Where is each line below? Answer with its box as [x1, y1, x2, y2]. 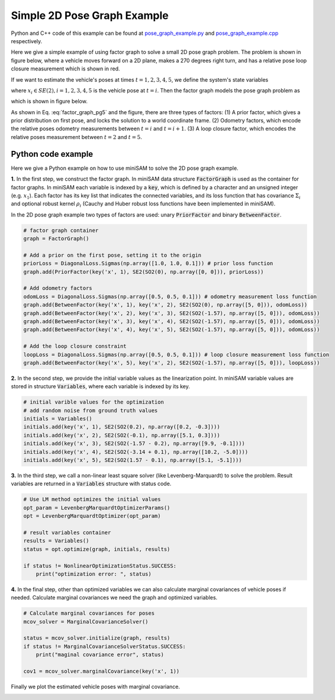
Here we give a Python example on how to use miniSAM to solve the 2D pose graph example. [11, 164, 239, 172]
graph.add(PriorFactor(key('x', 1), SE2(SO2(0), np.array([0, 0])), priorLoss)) [23, 268, 264, 275]
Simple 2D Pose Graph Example [11, 9, 169, 22]
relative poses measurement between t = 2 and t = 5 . [11, 133, 142, 140]
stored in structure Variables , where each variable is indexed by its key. [11, 383, 191, 390]
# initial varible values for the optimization [23, 399, 164, 405]
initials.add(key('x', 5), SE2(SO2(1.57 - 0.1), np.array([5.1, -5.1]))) [23, 457, 242, 464]
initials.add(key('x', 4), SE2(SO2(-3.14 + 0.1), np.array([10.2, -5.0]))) [23, 449, 249, 455]
